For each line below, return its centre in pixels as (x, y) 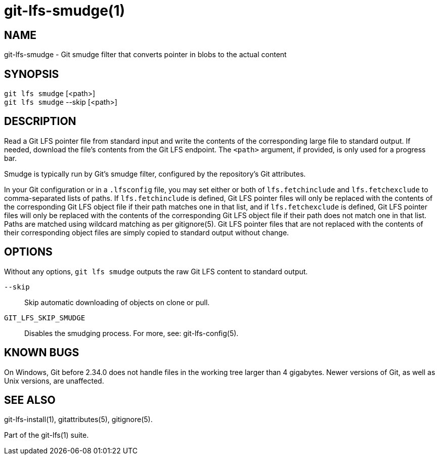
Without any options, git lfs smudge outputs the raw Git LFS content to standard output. (156, 271)
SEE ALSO (30, 400)
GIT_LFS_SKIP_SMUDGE (45, 318)
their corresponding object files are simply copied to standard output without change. (147, 232)
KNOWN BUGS (42, 353)
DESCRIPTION (40, 121)
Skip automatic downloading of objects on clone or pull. (117, 302)
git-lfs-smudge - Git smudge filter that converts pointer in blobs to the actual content (145, 55)
